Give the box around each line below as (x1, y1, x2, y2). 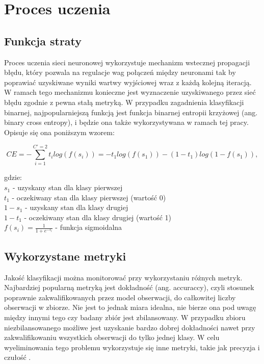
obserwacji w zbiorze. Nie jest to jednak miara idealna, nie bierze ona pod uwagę (4, 302, 256, 313)
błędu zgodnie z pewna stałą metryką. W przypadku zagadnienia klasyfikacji (4, 96, 244, 107)
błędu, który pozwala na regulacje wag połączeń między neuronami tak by (4, 67, 236, 77)
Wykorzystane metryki (4, 248, 126, 264)
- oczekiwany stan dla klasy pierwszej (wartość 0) (12, 192, 166, 202)
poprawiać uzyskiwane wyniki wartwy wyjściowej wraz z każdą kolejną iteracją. (4, 76, 252, 87)
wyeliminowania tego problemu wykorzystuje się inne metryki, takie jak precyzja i (4, 342, 260, 352)
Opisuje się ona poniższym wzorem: (4, 126, 115, 137)
